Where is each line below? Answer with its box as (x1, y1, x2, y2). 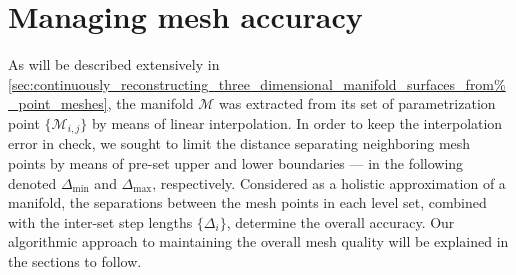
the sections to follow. (8, 250, 142, 271)
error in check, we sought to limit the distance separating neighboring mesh (8, 133, 471, 154)
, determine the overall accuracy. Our (226, 211, 455, 232)
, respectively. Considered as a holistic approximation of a (152, 172, 506, 193)
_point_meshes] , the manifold (8, 93, 194, 114)
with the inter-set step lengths (8, 211, 193, 232)
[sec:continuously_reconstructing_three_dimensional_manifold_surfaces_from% (8, 73, 506, 94)
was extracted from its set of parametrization (219, 93, 496, 114)
